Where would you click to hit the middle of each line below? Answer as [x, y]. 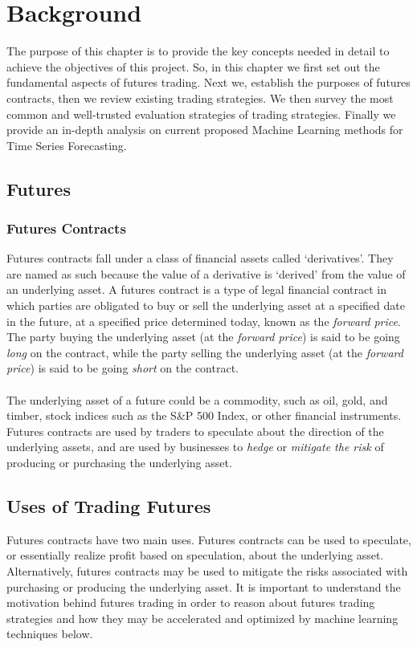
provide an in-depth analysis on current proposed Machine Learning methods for [205, 130]
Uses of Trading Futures [109, 505]
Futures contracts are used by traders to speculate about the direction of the [195, 431]
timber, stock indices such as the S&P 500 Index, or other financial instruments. [204, 415]
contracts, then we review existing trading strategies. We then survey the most [200, 98]
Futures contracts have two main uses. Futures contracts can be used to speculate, [209, 539]
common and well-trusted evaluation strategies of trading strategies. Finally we [201, 114]
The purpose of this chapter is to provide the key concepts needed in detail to [198, 51]
